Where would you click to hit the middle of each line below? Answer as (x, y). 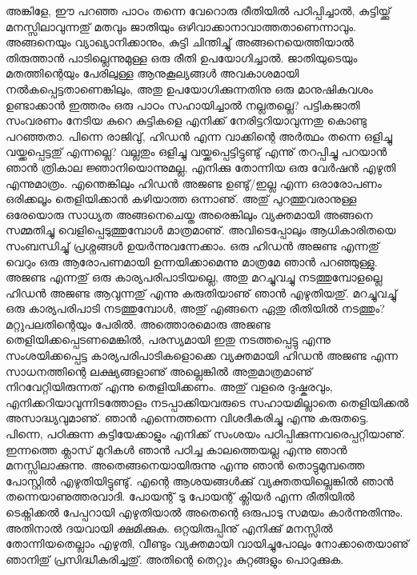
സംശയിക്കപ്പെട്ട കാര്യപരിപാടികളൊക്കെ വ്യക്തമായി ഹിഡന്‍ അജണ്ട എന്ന (202, 355)
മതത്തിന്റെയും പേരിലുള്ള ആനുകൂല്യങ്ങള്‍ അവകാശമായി (152, 73)
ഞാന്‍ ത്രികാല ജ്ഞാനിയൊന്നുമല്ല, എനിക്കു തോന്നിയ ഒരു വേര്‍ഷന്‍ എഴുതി (201, 167)
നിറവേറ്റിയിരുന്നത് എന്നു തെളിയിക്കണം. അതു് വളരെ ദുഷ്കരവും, (169, 387)
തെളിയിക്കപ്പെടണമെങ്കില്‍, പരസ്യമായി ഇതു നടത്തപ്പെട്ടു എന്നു (168, 339)
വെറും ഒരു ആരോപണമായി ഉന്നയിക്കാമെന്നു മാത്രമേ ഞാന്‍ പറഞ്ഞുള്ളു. (192, 261)
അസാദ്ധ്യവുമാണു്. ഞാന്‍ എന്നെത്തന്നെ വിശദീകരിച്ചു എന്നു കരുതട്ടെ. (187, 418)
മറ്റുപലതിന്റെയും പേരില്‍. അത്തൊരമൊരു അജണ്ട (138, 323)
